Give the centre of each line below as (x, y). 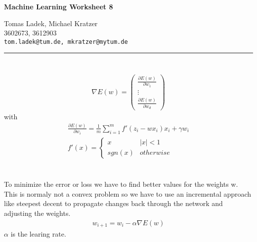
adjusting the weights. (37, 213)
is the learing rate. (38, 234)
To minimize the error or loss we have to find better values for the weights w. (121, 184)
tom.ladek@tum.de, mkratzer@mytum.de (66, 42)
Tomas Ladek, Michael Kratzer (51, 23)
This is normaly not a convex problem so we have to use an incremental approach (128, 193)
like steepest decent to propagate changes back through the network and (113, 203)
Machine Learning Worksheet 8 (59, 6)
